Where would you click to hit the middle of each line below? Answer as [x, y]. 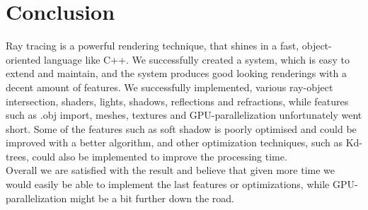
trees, [17, 156]
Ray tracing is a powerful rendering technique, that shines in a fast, [153, 46]
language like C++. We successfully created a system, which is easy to [197, 59]
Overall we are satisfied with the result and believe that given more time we [171, 170]
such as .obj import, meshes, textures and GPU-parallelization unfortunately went [184, 115]
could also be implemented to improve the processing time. [160, 156]
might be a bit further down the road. [152, 198]
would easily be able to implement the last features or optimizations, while [168, 184]
